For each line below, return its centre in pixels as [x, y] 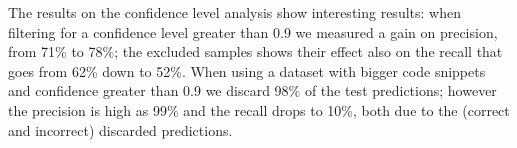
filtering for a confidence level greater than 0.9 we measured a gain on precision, [253, 31]
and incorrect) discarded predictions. [120, 129]
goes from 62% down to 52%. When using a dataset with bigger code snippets [247, 70]
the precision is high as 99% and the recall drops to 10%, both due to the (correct [259, 109]
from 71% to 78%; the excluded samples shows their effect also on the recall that [255, 51]
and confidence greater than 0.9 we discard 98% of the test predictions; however [252, 90]
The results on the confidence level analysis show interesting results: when [234, 12]
